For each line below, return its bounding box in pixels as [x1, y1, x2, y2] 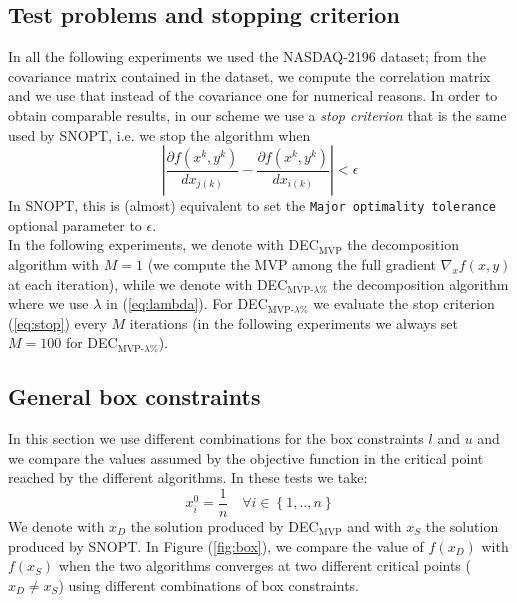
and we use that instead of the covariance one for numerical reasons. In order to [8, 85, 498, 106]
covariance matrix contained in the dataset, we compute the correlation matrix [8, 65, 491, 86]
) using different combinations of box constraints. [58, 574, 360, 595]
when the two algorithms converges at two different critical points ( [58, 555, 471, 576]
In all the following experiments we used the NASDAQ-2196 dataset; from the [8, 46, 487, 67]
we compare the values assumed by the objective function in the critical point [8, 447, 484, 468]
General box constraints [8, 381, 261, 412]
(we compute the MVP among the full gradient [147, 254, 437, 275]
